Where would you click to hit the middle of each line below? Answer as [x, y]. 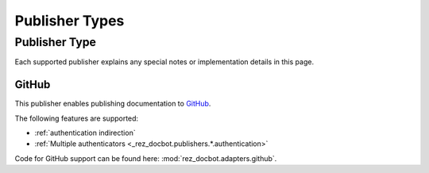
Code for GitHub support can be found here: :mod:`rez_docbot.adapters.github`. [146, 158]
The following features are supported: [77, 118]
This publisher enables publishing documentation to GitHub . [113, 104]
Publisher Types [70, 21]
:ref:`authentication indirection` [85, 133]
